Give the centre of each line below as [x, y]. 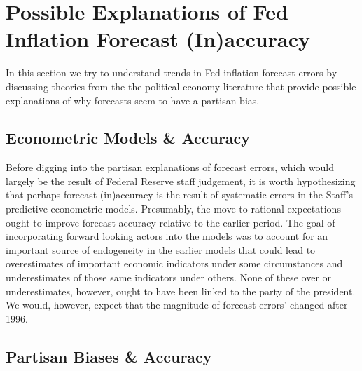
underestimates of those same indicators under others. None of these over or [169, 277]
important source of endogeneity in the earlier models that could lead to [161, 249]
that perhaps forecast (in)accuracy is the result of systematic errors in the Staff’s [179, 195]
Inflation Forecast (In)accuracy [158, 39]
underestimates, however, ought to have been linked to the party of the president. [181, 291]
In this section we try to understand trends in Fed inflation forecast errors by [172, 73]
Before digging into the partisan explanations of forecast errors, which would [170, 167]
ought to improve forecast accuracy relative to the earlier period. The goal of [170, 222]
